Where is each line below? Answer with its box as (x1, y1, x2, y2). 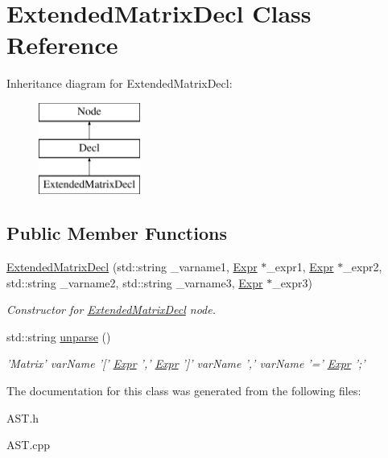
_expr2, (343, 258, 382, 275)
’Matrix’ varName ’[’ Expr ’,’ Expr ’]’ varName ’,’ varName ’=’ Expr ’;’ (6, 355, 365, 372)
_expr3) (272, 274, 312, 291)
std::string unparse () (6, 328, 111, 345)
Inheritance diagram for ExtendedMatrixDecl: (6, 75, 233, 92)
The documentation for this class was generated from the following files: (6, 382, 361, 399)
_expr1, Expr (266, 258, 334, 275)
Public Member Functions (6, 221, 227, 246)
